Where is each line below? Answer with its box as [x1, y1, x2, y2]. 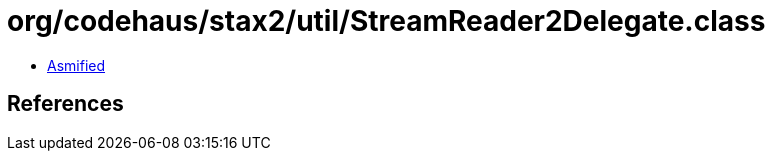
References [7, 91, 124, 117]
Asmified [47, 56, 106, 74]
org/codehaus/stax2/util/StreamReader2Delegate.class [7, 4, 766, 38]
